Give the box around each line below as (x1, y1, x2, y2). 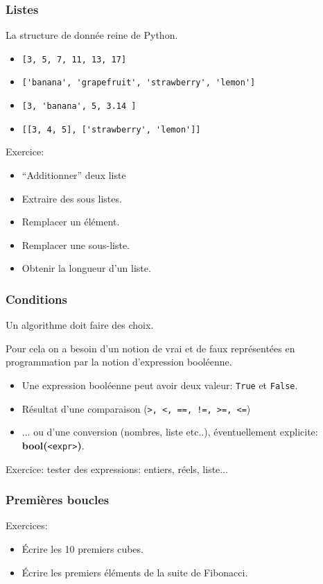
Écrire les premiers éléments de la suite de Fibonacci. (21, 565, 248, 579)
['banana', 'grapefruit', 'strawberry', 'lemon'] (21, 78, 256, 88)
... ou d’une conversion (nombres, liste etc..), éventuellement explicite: (21, 424, 318, 439)
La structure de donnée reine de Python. (6, 28, 178, 42)
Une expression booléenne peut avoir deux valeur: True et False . (21, 378, 298, 392)
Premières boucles (6, 491, 110, 508)
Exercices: (6, 518, 48, 533)
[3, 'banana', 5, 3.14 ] (21, 101, 137, 112)
